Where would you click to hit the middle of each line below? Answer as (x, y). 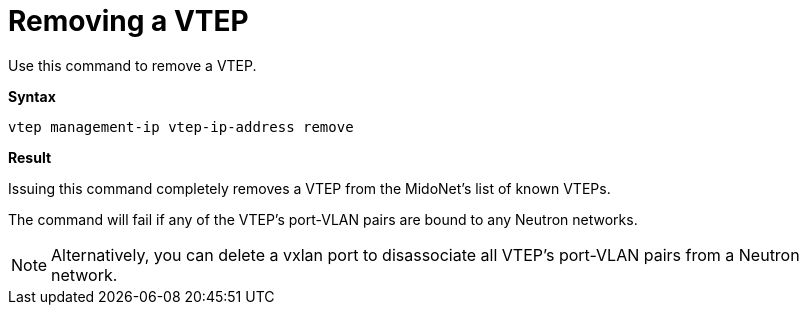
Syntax (32, 96)
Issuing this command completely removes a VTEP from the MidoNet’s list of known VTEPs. (309, 188)
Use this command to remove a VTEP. (132, 65)
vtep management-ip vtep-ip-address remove (181, 126)
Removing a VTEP (128, 21)
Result (30, 157)
